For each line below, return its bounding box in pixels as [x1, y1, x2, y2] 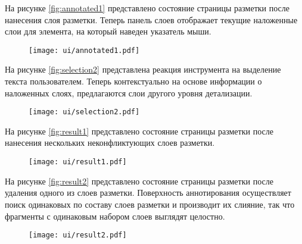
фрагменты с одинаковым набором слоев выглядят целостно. [5, 209, 225, 222]
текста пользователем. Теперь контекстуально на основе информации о [5, 75, 262, 87]
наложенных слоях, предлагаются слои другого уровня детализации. [5, 86, 253, 99]
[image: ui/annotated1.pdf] [29, 46, 140, 55]
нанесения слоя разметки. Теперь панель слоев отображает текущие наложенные [5, 13, 298, 26]
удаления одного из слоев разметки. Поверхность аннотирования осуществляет [5, 186, 291, 199]
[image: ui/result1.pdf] [29, 158, 127, 167]
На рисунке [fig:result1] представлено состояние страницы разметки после [5, 124, 273, 137]
